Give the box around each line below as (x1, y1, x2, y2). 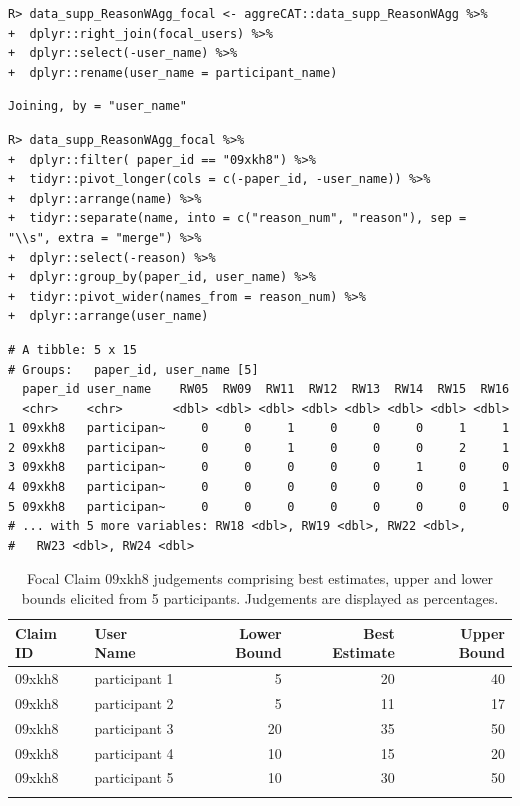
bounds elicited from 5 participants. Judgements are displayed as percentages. (21, 588, 499, 609)
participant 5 (94, 767, 174, 788)
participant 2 (94, 692, 174, 713)
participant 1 (94, 668, 174, 689)
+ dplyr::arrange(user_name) (8, 309, 209, 324)
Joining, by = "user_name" (8, 99, 187, 114)
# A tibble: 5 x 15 (8, 342, 137, 357)
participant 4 (94, 742, 174, 763)
